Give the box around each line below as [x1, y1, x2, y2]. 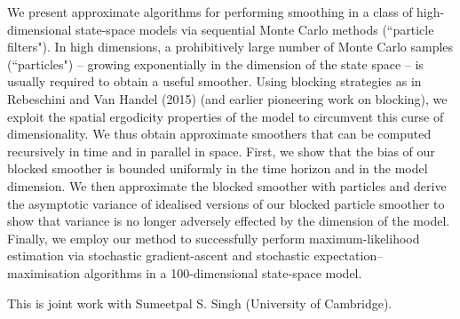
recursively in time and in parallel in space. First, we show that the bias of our [7, 141, 435, 160]
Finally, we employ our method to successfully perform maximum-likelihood [7, 228, 420, 247]
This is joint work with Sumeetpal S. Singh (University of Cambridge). [7, 293, 393, 312]
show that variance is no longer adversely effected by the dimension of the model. [7, 211, 450, 230]
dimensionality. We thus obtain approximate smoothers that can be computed [7, 124, 432, 143]
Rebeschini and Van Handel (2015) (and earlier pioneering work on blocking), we [7, 89, 448, 108]
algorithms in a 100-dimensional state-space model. [83, 263, 362, 282]
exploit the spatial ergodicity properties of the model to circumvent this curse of [7, 107, 444, 125]
